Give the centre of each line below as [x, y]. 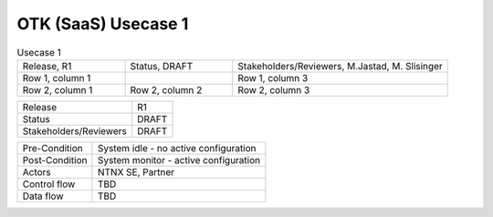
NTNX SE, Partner [136, 171]
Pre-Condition [52, 148]
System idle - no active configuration [177, 148]
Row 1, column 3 [273, 77]
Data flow [43, 196]
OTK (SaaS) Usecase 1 [103, 24]
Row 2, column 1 [58, 89]
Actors [37, 171]
